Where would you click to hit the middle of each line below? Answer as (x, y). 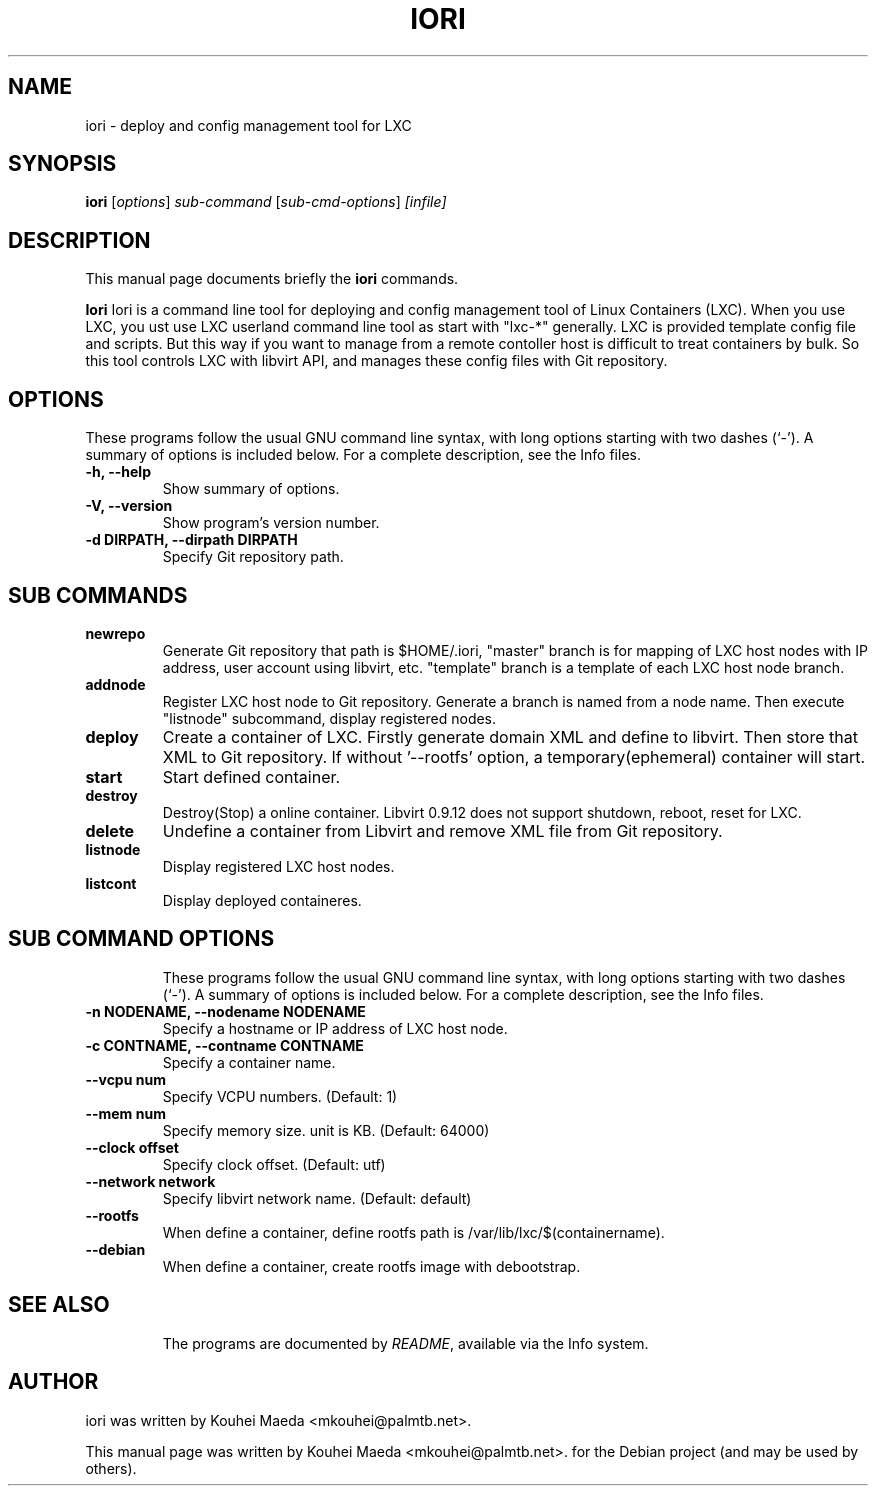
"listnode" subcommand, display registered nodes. (329, 718)
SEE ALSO (59, 1305)
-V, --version (129, 506)
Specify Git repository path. (253, 557)
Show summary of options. (251, 489)
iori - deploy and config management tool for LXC (248, 125)
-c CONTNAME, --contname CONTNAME (224, 1045)
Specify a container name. (249, 1062)
